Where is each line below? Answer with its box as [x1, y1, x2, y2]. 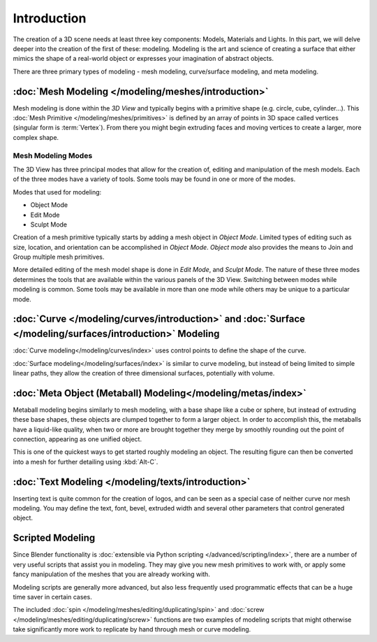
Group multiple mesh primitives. [13, 252, 105, 262]
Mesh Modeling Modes [13, 150, 93, 160]
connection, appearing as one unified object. [13, 434, 142, 443]
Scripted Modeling [13, 532, 96, 544]
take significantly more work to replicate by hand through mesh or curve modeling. [13, 625, 251, 634]
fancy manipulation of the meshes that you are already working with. [13, 570, 211, 578]
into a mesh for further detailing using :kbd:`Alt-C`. [13, 457, 158, 466]
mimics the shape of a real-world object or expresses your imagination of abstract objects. [13, 55, 274, 63]
